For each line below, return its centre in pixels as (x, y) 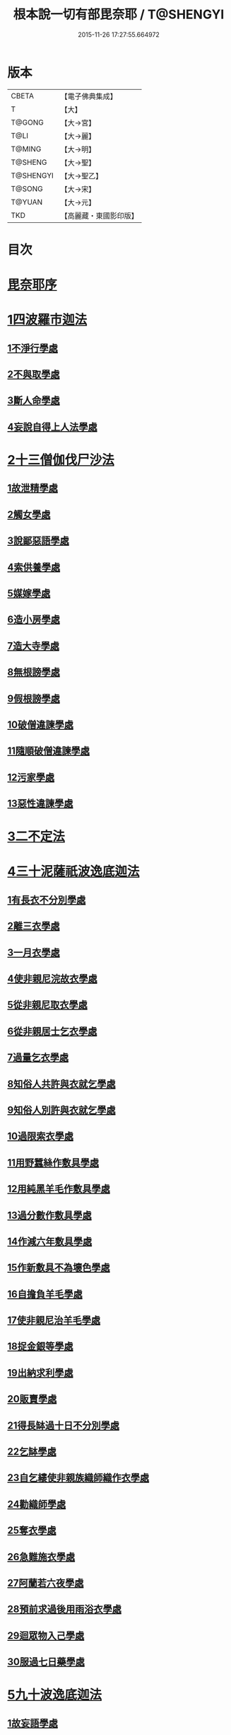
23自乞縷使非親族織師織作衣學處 (78, 1478)
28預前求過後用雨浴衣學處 (64, 1609)
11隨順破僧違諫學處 (49, 751)
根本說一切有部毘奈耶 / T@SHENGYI (119, 15)
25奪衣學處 (32, 1531)
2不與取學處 (34, 375)
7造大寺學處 (34, 646)
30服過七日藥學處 (46, 1662)
